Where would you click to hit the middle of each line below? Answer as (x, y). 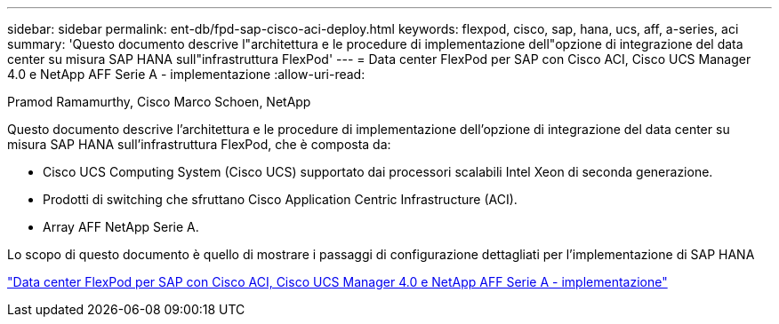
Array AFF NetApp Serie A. (121, 227)
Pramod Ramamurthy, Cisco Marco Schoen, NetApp (159, 102)
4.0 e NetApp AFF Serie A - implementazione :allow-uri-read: (186, 74)
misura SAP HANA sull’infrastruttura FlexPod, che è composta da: (199, 144)
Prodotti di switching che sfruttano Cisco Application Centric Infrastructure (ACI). (280, 199)
